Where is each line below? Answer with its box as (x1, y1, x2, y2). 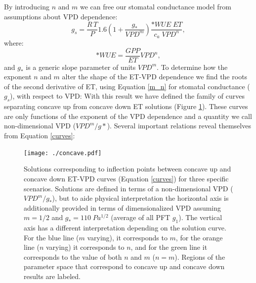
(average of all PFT (111, 212, 171, 223)
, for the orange (175, 232, 223, 242)
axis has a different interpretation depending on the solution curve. (24, 223, 226, 233)
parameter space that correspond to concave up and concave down (24, 261, 225, 272)
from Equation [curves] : (4, 130, 75, 141)
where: (4, 38, 24, 48)
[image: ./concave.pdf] (24, 149, 102, 157)
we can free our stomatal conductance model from (80, 1, 231, 11)
